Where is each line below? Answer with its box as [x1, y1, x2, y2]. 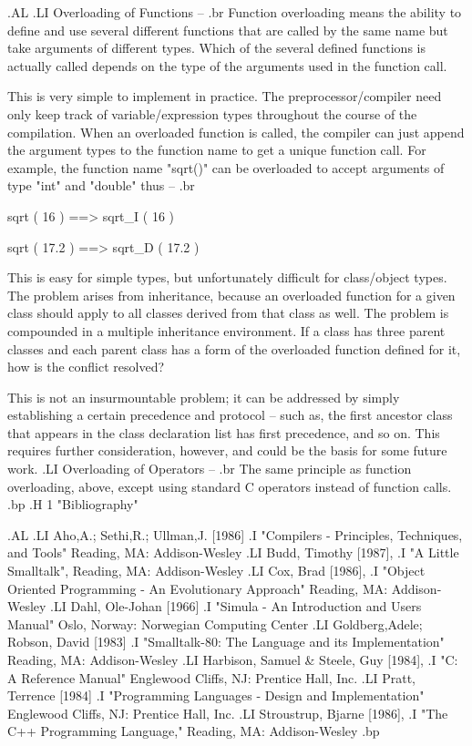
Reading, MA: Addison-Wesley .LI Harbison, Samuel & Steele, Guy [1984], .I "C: [7, 650, 458, 669]
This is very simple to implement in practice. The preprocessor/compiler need [7, 87, 442, 106]
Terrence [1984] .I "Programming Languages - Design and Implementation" [7, 686, 425, 705]
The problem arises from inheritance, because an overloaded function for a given [7, 285, 456, 304]
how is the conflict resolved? [7, 357, 165, 376]
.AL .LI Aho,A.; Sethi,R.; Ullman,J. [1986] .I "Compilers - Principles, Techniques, [7, 525, 463, 544]
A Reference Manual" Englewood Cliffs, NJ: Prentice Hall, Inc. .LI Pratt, [7, 668, 416, 687]
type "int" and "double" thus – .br [7, 176, 195, 195]
